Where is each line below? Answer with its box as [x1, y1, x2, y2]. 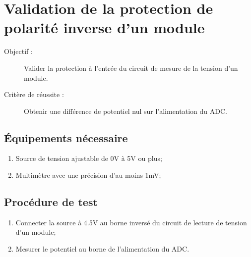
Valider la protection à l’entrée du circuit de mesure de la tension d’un [24, 62, 238, 73]
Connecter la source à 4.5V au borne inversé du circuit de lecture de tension [15, 217, 247, 227]
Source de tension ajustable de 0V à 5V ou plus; [15, 153, 162, 163]
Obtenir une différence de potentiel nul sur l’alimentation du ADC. [24, 105, 227, 116]
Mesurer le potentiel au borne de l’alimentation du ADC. [15, 244, 189, 254]
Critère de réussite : [4, 89, 64, 100]
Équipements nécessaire [4, 130, 128, 145]
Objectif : [4, 46, 33, 56]
